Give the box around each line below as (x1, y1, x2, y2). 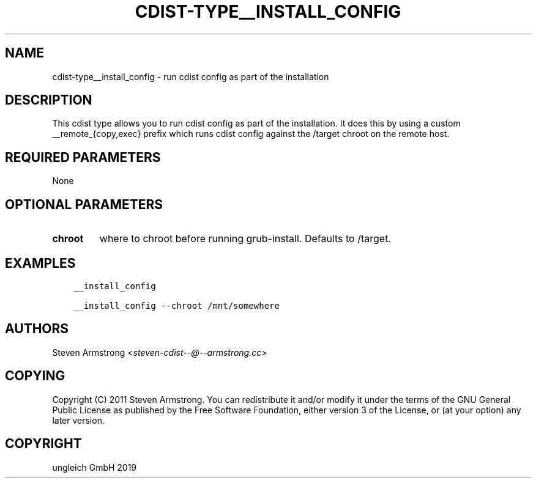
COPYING (5, 368, 65, 384)
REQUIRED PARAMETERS (5, 149, 161, 165)
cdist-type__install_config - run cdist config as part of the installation (52, 71, 329, 82)
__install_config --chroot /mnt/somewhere (73, 300, 280, 311)
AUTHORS (5, 321, 69, 337)
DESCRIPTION (5, 92, 92, 108)
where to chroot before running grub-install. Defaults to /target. (99, 232, 391, 245)
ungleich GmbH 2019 (52, 462, 137, 473)
